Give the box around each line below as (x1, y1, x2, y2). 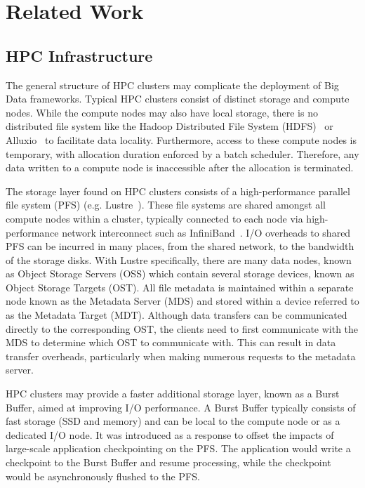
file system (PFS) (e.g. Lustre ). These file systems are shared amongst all (6, 197, 326, 212)
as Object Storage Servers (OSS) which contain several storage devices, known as (6, 266, 354, 281)
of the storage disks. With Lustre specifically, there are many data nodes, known (6, 252, 352, 267)
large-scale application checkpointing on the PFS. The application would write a (6, 441, 351, 456)
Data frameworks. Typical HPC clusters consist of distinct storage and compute (6, 91, 350, 106)
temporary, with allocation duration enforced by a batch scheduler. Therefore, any (6, 146, 359, 161)
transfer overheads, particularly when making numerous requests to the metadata (6, 348, 356, 363)
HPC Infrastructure (6, 44, 153, 66)
